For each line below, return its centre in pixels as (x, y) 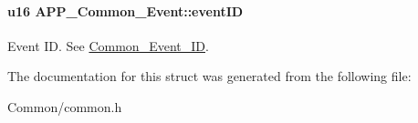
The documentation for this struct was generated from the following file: (209, 76)
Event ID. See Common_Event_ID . (108, 45)
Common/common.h (65, 106)
